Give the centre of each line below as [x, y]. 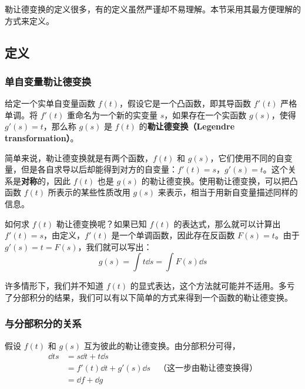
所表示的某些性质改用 [89, 192]
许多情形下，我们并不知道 [54, 286]
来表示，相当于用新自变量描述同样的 [228, 192]
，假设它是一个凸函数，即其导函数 [185, 103]
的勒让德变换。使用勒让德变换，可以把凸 [219, 180]
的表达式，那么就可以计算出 [227, 223]
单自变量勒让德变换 [48, 81]
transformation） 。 [42, 137]
